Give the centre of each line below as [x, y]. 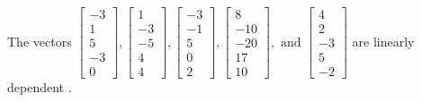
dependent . [40, 87]
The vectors [40, 41]
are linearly [383, 41]
